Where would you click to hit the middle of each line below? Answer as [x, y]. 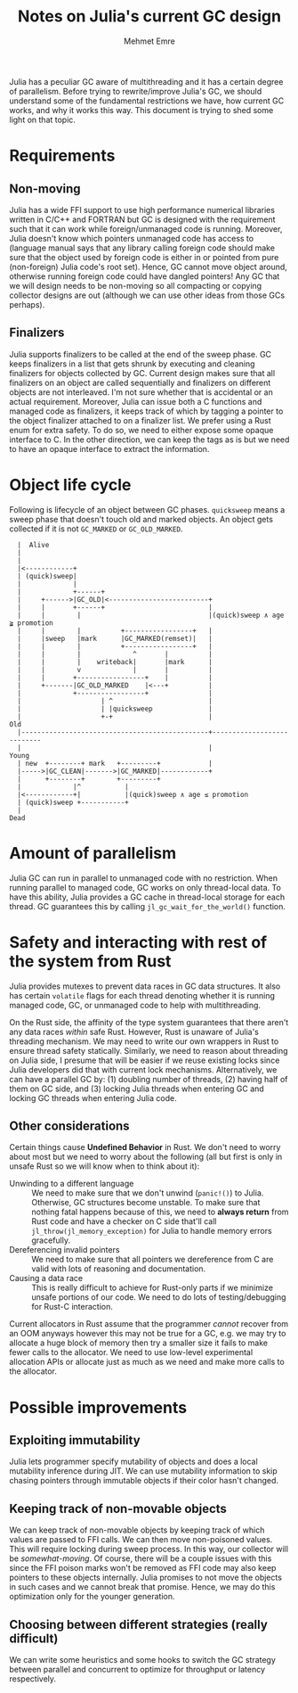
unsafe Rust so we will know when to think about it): [105, 1166]
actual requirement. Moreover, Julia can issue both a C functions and [136, 401]
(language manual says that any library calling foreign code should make [142, 248]
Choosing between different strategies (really [139, 1624]
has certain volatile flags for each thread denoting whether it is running [142, 995]
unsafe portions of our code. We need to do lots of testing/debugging [159, 1297]
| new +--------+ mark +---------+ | [115, 763]
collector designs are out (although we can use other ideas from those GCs [147, 295]
